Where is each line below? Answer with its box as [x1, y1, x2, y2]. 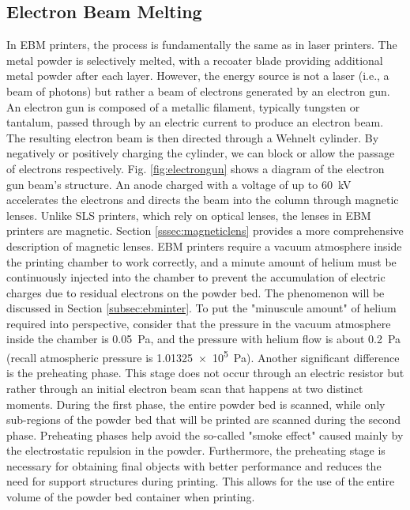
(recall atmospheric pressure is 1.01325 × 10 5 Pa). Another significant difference [6, 347, 400, 365]
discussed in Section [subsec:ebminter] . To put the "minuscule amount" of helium [6, 300, 397, 316]
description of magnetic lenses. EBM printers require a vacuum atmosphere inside [6, 237, 402, 254]
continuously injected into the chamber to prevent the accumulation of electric [6, 269, 386, 285]
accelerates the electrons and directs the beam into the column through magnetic [6, 191, 399, 208]
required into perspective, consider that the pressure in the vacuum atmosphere [6, 315, 391, 331]
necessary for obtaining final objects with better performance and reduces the [6, 457, 382, 474]
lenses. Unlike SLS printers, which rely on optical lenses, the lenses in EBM [6, 206, 371, 223]
